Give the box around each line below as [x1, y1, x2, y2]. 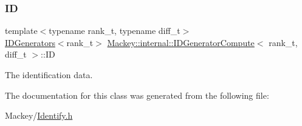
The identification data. [5, 68, 93, 81]
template [5, 24, 38, 37]
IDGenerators [5, 36, 55, 48]
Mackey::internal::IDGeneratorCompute [107, 36, 255, 48]
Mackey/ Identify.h [5, 109, 73, 122]
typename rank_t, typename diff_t [49, 24, 180, 37]
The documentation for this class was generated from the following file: [5, 88, 269, 101]
